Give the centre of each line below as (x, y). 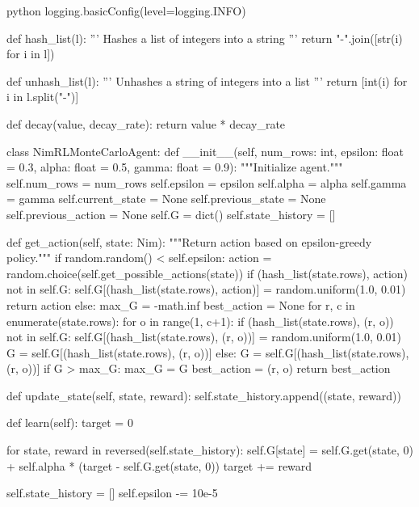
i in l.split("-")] (43, 97)
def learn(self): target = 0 (70, 422)
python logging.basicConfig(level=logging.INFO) (126, 11)
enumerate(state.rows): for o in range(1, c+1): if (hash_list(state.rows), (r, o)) (200, 321)
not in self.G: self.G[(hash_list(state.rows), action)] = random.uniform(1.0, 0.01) (206, 289)
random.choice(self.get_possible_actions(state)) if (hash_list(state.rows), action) (207, 273)
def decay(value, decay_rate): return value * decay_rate (146, 123)
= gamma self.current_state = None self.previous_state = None (166, 199)
